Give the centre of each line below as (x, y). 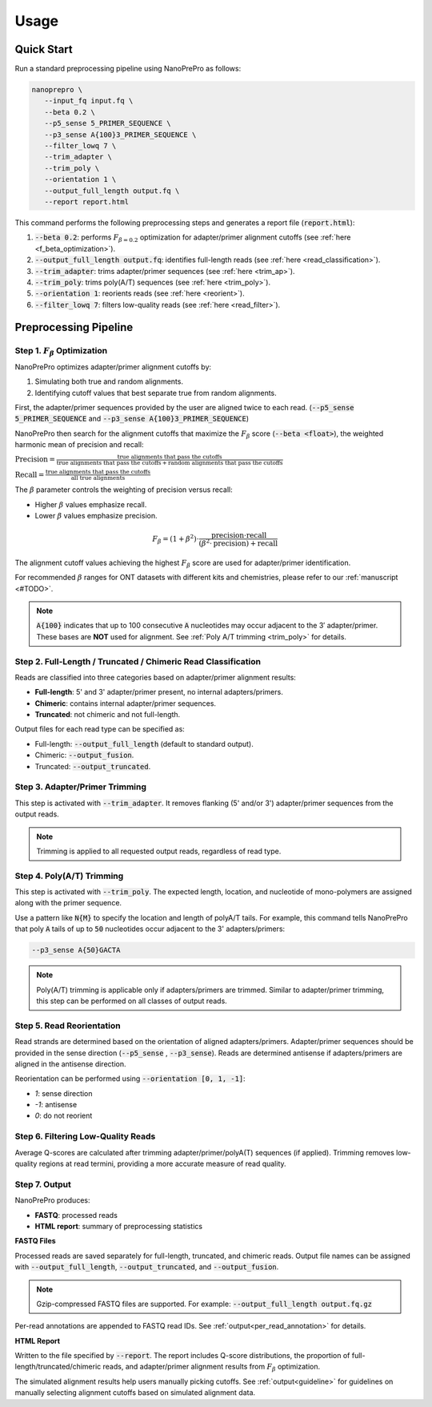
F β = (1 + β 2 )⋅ (176, 539)
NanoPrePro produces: (52, 1200)
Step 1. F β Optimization (61, 352)
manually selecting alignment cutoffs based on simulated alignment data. (135, 1393)
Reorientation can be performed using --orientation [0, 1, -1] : (130, 1078)
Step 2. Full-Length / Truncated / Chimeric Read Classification (138, 661)
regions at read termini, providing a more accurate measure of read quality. (163, 1164)
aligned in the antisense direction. (70, 1064)
